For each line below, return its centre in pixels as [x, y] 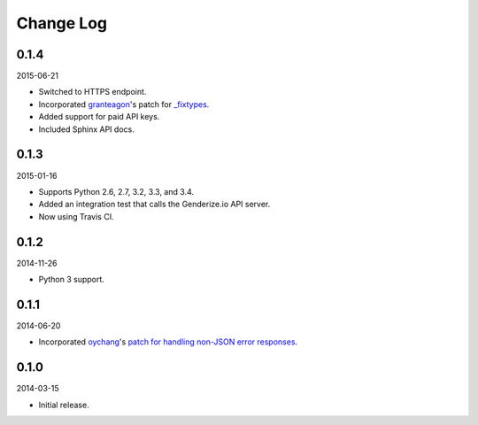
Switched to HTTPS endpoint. [93, 92]
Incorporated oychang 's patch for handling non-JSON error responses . [168, 342]
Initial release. [64, 405]
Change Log [62, 23]
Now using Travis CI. [76, 216]
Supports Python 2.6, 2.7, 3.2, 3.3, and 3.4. [116, 191]
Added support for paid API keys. [99, 117]
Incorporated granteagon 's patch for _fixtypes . [124, 104]
